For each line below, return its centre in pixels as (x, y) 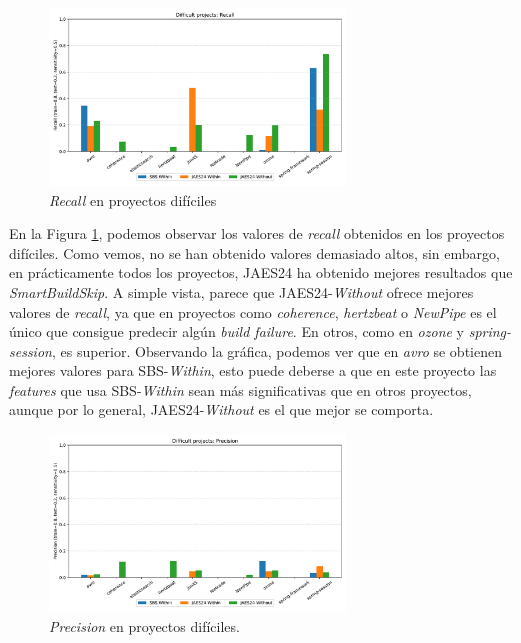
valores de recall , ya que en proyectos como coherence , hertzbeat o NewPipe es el (253, 311)
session (30, 350)
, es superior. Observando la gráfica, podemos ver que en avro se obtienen (276, 350)
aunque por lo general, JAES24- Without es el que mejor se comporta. (221, 409)
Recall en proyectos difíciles (133, 199)
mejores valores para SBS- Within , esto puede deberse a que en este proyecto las (253, 370)
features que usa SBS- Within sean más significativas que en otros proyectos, (240, 389)
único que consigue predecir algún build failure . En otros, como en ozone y (236, 331)
